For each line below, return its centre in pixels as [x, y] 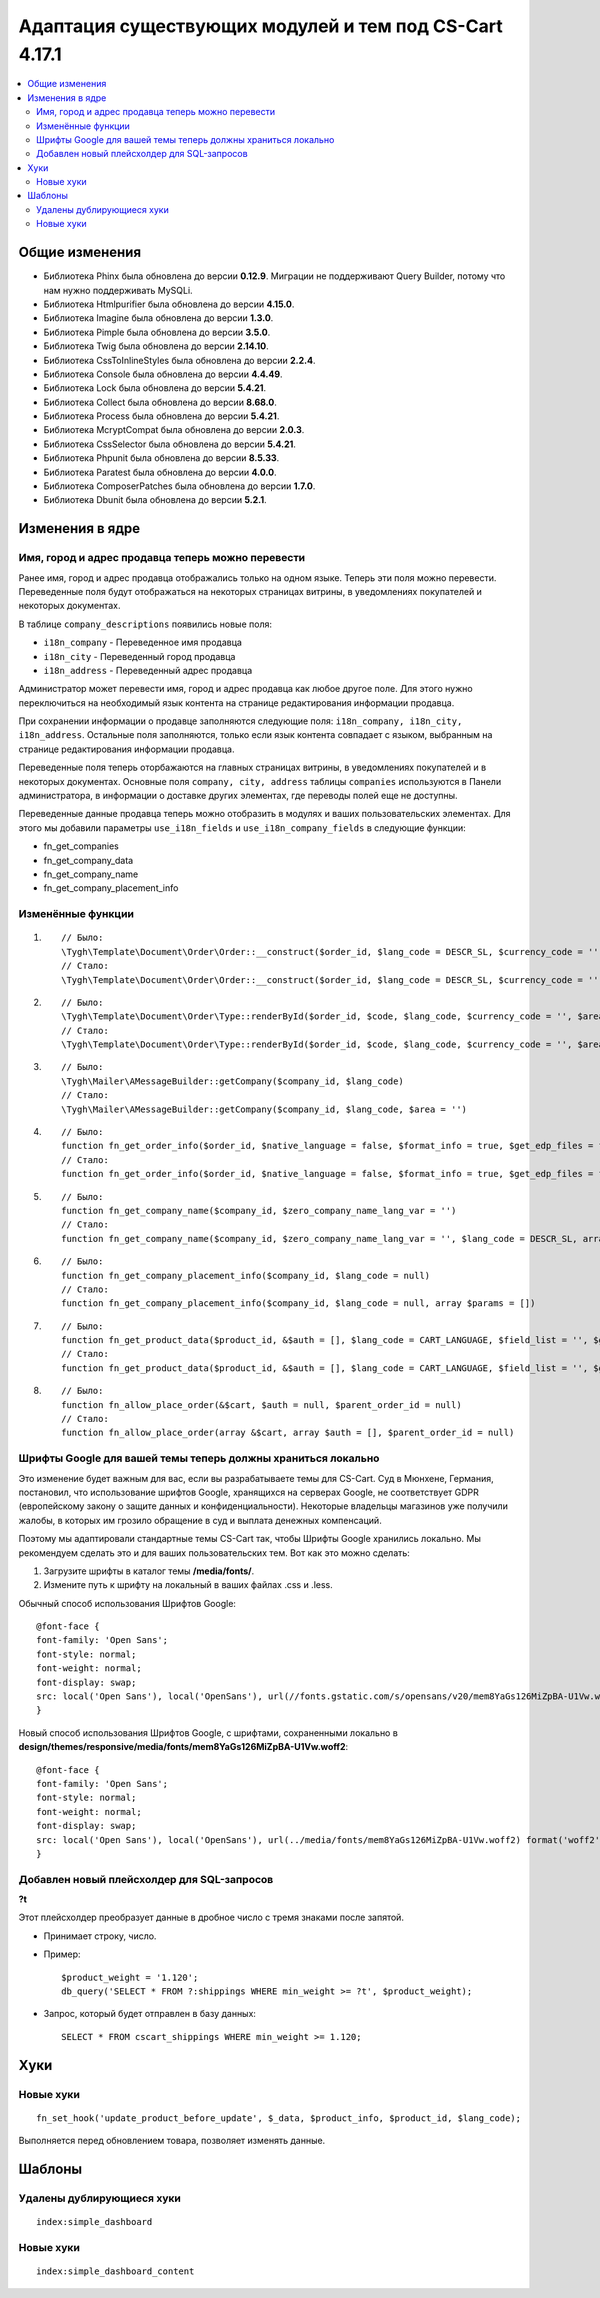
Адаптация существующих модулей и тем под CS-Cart [261, 26]
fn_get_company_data [88, 860]
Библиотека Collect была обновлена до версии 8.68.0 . [160, 402]
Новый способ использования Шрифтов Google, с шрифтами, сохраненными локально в [208, 1732]
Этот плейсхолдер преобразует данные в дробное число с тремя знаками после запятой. [211, 1917]
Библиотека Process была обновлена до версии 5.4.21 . [161, 416]
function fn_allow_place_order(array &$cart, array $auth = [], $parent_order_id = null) [288, 1433]
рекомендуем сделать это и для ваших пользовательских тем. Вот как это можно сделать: [214, 1552]
